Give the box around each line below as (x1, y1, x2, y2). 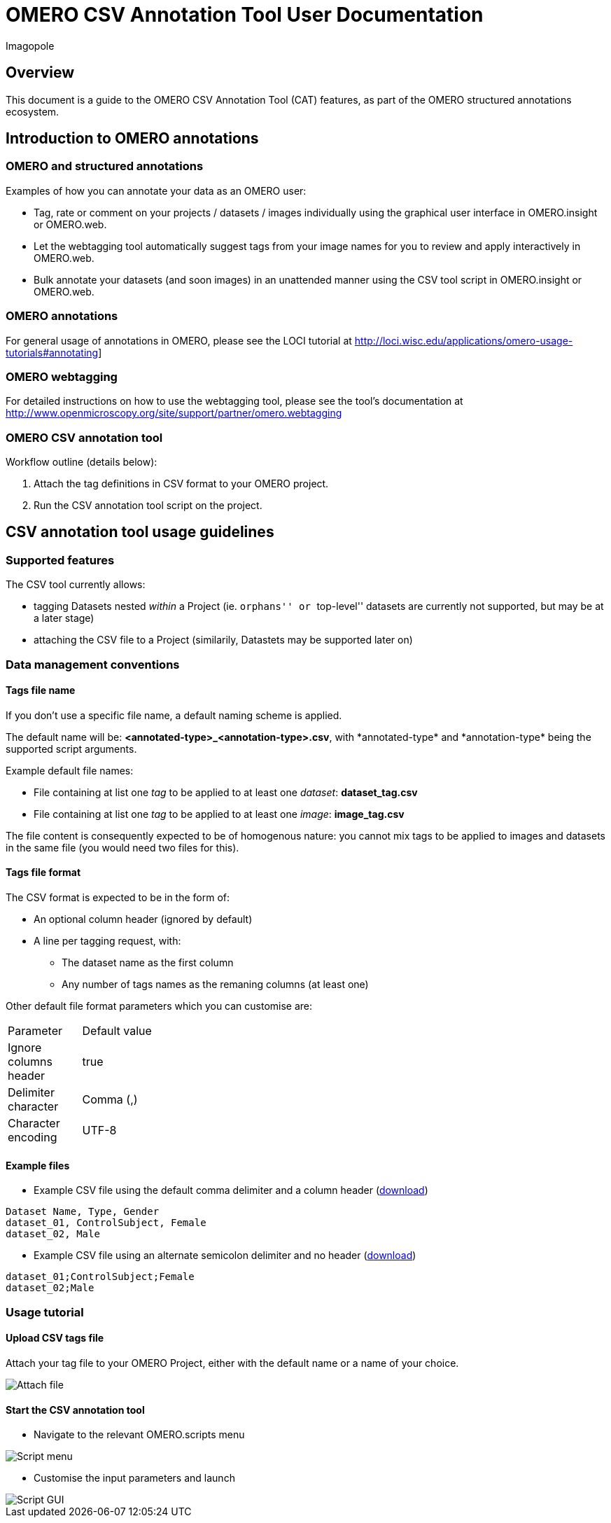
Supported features (6, 552, 115, 567)
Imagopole (6, 39, 55, 52)
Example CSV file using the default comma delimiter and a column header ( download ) (34, 1184, 428, 1197)
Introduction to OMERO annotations (6, 130, 259, 148)
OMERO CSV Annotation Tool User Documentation (6, 3, 484, 27)
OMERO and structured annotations (6, 159, 204, 174)
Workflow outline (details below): (6, 456, 157, 468)
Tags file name (6, 684, 76, 697)
